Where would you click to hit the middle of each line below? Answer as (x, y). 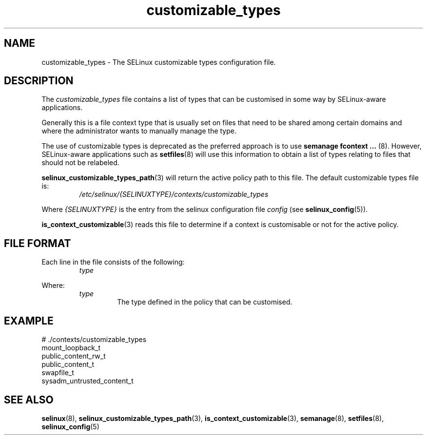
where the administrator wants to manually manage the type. (139, 131)
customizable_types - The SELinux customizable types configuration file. (159, 62)
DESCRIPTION (39, 81)
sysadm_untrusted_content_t (87, 381)
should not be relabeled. (80, 163)
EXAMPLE (29, 321)
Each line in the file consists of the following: (113, 262)
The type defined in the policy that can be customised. (205, 302)
